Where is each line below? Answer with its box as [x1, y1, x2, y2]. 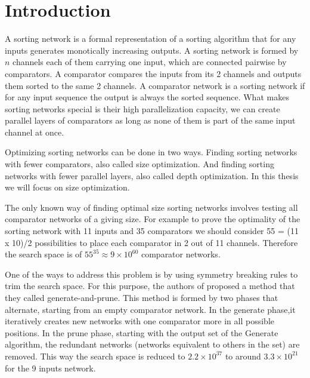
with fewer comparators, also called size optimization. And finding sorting [5, 158, 274, 170]
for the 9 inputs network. [5, 361, 96, 374]
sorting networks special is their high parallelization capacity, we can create [5, 102, 280, 115]
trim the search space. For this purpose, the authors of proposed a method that [5, 279, 295, 292]
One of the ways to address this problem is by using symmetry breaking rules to [5, 268, 298, 280]
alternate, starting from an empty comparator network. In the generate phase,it [5, 303, 296, 315]
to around [225, 349, 261, 362]
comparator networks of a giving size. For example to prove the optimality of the [5, 213, 300, 225]
